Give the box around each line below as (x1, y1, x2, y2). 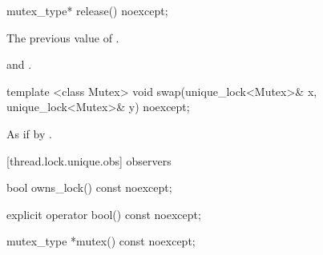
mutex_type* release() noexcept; (6, 2, 168, 18)
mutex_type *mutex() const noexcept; (6, 233, 196, 249)
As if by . (6, 125, 52, 141)
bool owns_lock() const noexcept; (6, 179, 172, 196)
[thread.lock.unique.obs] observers (6, 152, 172, 169)
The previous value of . (6, 29, 119, 46)
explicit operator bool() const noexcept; (6, 205, 201, 222)
